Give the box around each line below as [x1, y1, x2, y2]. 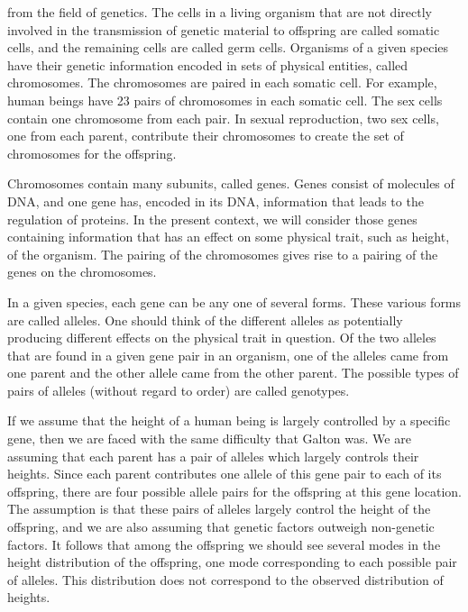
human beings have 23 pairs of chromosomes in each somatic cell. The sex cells [7, 90, 443, 109]
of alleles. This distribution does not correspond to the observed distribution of [7, 570, 444, 589]
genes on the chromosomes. [7, 262, 157, 281]
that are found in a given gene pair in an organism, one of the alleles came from [7, 345, 449, 364]
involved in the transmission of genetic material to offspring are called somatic [7, 20, 440, 39]
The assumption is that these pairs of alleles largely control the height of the [7, 499, 431, 518]
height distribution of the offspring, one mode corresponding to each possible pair [7, 553, 457, 571]
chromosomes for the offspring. [7, 143, 177, 162]
